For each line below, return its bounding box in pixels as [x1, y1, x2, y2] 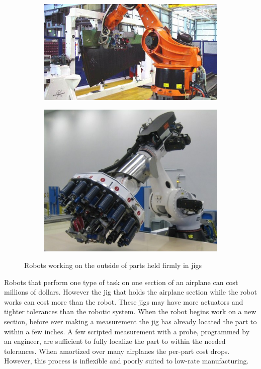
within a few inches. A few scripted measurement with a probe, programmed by [4, 326, 250, 336]
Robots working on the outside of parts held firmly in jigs [24, 260, 202, 270]
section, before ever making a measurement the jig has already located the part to [4, 316, 257, 327]
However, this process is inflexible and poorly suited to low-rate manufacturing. [4, 355, 249, 366]
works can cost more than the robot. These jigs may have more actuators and [4, 296, 243, 307]
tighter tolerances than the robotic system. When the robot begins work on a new [4, 306, 256, 317]
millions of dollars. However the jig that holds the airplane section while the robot [4, 287, 257, 297]
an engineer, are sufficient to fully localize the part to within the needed [4, 336, 226, 346]
